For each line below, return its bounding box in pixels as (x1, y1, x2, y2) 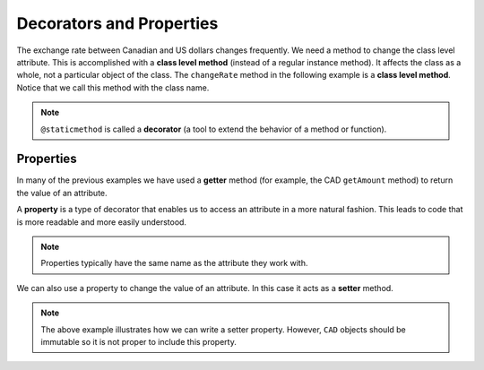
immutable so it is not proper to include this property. (40, 336, 237, 347)
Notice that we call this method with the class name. (16, 82, 210, 93)
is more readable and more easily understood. (16, 216, 187, 228)
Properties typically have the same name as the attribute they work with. (40, 258, 308, 269)
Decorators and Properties (16, 13, 219, 33)
